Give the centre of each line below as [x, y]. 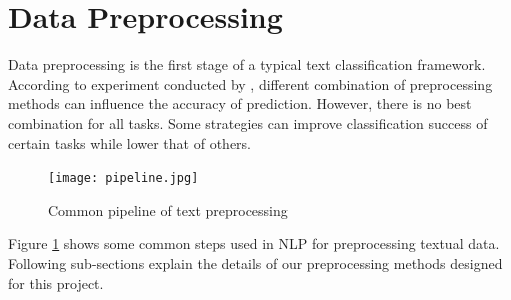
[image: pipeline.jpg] [123, 178]
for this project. [56, 282]
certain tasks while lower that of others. [129, 142]
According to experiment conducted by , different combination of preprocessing [250, 83]
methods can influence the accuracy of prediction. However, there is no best [240, 103]
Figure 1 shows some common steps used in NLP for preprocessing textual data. [254, 243]
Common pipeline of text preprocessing [168, 209]
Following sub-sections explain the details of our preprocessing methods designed [255, 262]
